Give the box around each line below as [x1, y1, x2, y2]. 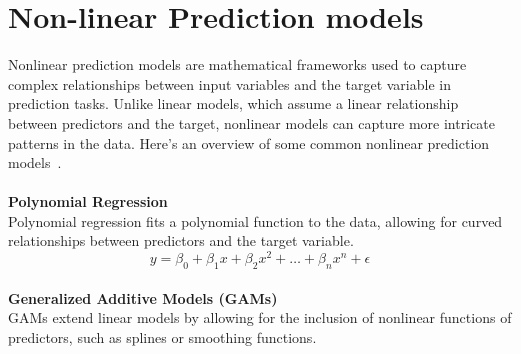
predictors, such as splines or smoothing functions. [8, 326, 317, 347]
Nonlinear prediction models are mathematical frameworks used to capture [8, 54, 467, 75]
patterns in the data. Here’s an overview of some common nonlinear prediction [8, 132, 490, 153]
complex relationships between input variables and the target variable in [8, 73, 451, 94]
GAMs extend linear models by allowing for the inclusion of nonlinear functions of [8, 307, 512, 328]
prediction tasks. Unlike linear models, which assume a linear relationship [8, 93, 459, 114]
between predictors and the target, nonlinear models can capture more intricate [8, 112, 495, 133]
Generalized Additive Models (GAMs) [8, 287, 278, 308]
